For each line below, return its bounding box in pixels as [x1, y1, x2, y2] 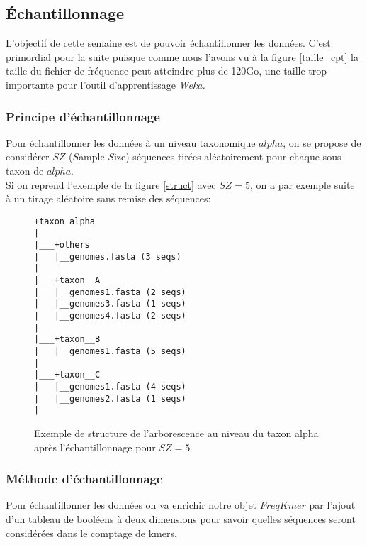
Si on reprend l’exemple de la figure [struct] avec [6, 177, 216, 192]
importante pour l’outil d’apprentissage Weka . [6, 77, 205, 92]
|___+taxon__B [34, 334, 101, 345]
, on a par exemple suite [250, 177, 355, 192]
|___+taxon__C [34, 370, 101, 380]
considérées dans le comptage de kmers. [6, 525, 177, 540]
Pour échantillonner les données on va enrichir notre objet [6, 497, 257, 512]
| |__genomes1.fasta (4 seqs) [34, 381, 186, 392]
